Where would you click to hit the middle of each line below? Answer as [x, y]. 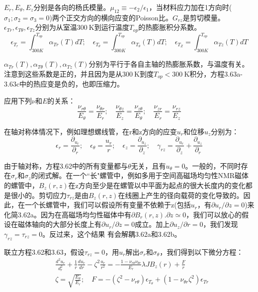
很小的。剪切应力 [39, 195]
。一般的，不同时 [213, 165]
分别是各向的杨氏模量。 [72, 7]
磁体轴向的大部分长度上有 [59, 224]
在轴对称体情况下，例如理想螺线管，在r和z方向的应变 [90, 131]
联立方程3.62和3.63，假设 [44, 251]
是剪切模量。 [204, 17]
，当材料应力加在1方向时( [190, 7]
